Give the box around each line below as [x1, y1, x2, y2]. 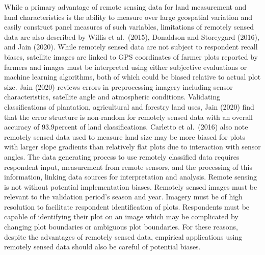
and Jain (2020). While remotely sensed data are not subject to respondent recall [4, 41, 258, 52]
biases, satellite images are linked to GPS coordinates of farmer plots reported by [4, 51, 258, 62]
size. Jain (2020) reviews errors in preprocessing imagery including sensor [4, 81, 233, 92]
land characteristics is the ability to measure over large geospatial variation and [4, 11, 253, 22]
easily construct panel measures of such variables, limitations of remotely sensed [4, 21, 254, 32]
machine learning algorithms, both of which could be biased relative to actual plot [4, 71, 261, 82]
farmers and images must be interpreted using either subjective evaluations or [4, 61, 247, 72]
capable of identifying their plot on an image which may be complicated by [4, 211, 238, 222]
